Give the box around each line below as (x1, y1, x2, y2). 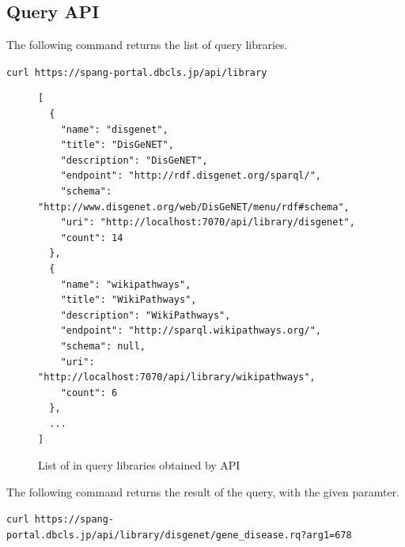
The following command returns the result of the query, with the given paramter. (6, 483, 400, 500)
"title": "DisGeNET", (60, 139, 174, 151)
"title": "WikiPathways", (60, 294, 197, 306)
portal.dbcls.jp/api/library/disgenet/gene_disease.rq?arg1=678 (6, 529, 352, 541)
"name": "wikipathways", (60, 278, 191, 290)
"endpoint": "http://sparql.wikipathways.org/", (60, 325, 321, 337)
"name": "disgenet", (60, 123, 168, 135)
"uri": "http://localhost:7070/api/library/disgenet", (60, 217, 355, 228)
